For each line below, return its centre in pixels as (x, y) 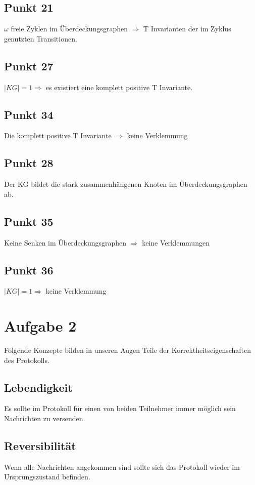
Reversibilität (40, 446)
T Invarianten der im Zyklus (187, 29)
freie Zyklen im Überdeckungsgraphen (69, 29)
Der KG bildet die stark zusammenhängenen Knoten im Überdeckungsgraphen (126, 184)
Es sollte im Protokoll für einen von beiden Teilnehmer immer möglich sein (120, 408)
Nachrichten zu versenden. (45, 418)
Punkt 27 (29, 66)
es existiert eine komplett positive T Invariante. (119, 87)
